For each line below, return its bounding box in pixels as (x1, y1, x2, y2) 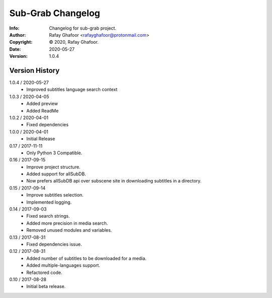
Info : (9, 25, 20, 31)
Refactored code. (26, 269, 62, 275)
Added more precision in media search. (26, 220, 108, 226)
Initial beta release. (26, 283, 66, 289)
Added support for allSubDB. (26, 171, 86, 177)
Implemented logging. (26, 199, 72, 205)
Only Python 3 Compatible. (26, 150, 83, 156)
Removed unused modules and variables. (26, 227, 112, 233)
